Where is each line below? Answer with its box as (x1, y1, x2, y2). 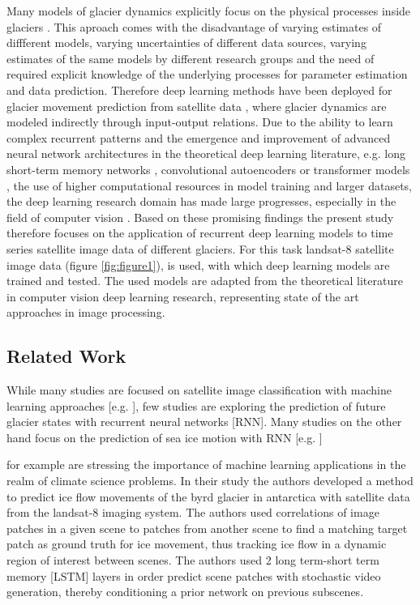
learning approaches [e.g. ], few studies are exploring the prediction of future (6, 397, 386, 414)
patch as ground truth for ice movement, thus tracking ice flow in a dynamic (6, 535, 387, 552)
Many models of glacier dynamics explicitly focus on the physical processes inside (6, 2, 411, 19)
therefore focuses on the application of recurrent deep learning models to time (6, 224, 393, 241)
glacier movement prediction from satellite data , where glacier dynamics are (6, 97, 387, 114)
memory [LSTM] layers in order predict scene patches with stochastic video (6, 567, 381, 584)
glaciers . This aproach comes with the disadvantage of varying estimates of (6, 18, 382, 35)
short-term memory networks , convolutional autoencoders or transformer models (6, 160, 410, 177)
